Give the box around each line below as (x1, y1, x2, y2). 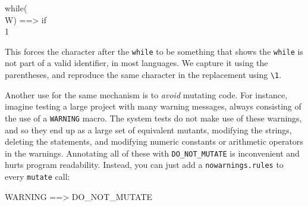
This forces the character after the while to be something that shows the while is (5, 45, 303, 57)
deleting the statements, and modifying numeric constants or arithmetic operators (5, 135, 303, 148)
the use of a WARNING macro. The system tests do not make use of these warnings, (5, 111, 302, 124)
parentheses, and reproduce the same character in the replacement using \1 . (5, 68, 282, 81)
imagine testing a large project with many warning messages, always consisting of (5, 100, 301, 113)
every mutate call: (5, 170, 70, 183)
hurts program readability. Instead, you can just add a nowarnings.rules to (5, 158, 284, 171)
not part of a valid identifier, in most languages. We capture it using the (5, 57, 268, 69)
